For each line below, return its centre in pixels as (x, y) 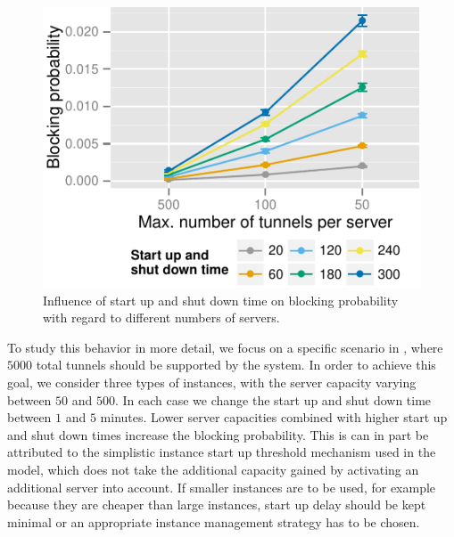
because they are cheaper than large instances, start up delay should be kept (217, 504)
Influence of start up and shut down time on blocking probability (221, 300)
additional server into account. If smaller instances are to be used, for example (222, 487)
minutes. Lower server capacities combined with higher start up (274, 417)
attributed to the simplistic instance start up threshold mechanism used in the (222, 452)
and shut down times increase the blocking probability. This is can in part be (218, 434)
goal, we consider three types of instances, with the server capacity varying (212, 382)
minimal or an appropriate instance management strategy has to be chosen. (214, 521)
